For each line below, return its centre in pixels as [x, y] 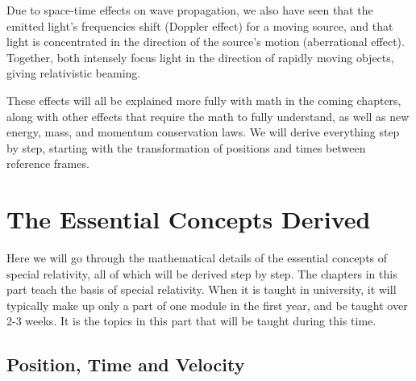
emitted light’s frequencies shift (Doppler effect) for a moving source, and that [200, 25]
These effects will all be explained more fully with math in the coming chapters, [204, 100]
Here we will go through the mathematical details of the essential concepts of [197, 258]
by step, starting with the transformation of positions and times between [186, 147]
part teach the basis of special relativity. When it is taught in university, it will [202, 289]
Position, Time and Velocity [126, 364]
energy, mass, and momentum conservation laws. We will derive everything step [203, 132]
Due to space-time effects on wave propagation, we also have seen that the [190, 10]
